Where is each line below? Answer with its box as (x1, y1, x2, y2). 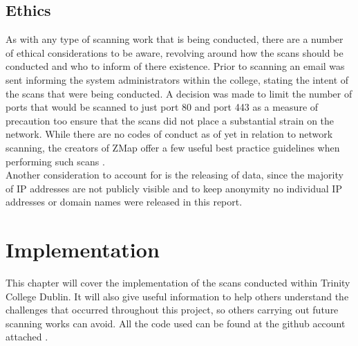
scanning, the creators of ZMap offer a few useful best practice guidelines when (6, 140, 340, 154)
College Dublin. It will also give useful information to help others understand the (6, 289, 349, 303)
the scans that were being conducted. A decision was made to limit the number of (6, 86, 352, 100)
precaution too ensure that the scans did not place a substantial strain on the (6, 113, 335, 127)
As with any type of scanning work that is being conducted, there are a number (6, 32, 343, 46)
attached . (6, 329, 48, 344)
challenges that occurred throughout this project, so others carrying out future (6, 302, 339, 317)
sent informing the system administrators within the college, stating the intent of (6, 72, 349, 86)
